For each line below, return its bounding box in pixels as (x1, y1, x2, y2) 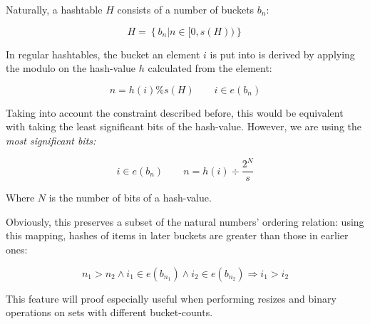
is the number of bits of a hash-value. (48, 190, 212, 205)
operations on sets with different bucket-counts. (6, 305, 213, 320)
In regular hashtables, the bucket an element (6, 46, 200, 61)
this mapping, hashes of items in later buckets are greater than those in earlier (6, 228, 349, 243)
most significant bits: (6, 132, 96, 147)
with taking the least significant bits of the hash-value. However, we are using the (6, 119, 361, 134)
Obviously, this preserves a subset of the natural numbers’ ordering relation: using (6, 214, 364, 229)
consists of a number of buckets (117, 2, 255, 16)
